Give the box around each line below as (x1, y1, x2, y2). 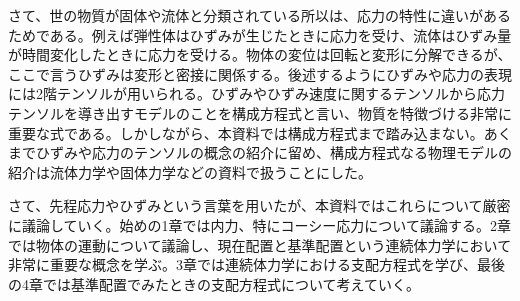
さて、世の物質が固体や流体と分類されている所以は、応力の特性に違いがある (8, 5, 511, 25)
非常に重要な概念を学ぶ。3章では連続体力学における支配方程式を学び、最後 (8, 254, 505, 275)
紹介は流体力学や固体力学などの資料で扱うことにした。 (8, 161, 372, 182)
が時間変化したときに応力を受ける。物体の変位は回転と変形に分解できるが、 (8, 44, 512, 65)
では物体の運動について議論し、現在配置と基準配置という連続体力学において (8, 234, 512, 255)
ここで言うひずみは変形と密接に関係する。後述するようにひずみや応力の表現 (8, 63, 512, 84)
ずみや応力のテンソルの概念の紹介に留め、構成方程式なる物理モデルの (49, 142, 512, 163)
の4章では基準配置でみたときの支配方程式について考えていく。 (8, 273, 420, 294)
